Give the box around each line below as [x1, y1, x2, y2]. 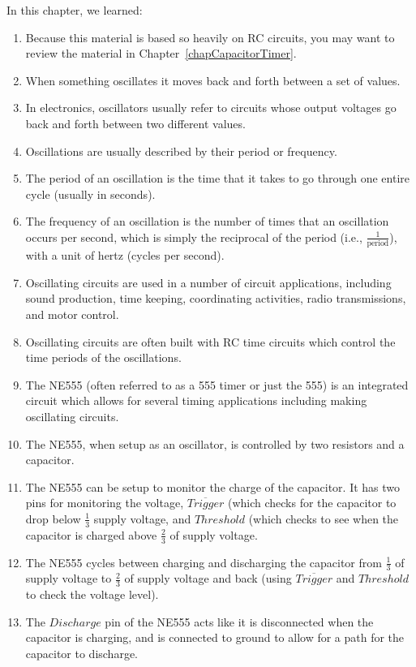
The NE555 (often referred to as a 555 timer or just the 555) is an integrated [25, 376, 409, 393]
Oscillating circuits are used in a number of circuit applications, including [25, 273, 392, 290]
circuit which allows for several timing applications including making [25, 392, 367, 409]
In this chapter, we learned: [6, 2, 143, 18]
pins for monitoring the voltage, [25, 494, 184, 511]
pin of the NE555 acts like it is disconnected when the [105, 613, 374, 630]
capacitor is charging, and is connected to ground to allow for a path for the [25, 629, 405, 646]
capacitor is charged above [25, 526, 157, 543]
